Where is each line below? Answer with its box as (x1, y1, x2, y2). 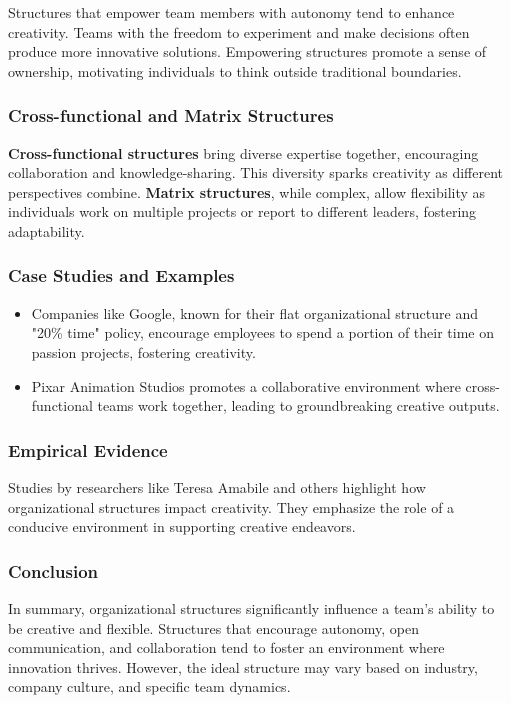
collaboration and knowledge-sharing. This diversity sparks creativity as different (8, 162, 503, 183)
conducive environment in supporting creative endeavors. (8, 516, 356, 537)
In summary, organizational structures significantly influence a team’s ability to (8, 597, 495, 618)
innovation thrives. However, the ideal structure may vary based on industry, (8, 656, 478, 677)
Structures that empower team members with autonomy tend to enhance (8, 2, 455, 22)
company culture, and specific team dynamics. (8, 676, 291, 697)
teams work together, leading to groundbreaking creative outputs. (97, 395, 500, 416)
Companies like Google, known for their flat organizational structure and (31, 302, 478, 323)
